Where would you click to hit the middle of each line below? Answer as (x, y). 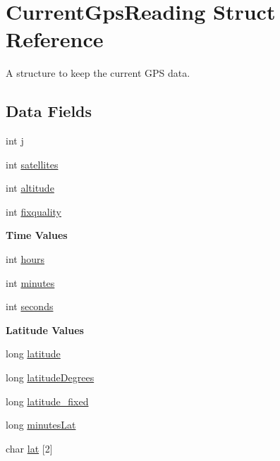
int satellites (32, 164)
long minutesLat (41, 425)
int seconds (30, 306)
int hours (25, 259)
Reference (55, 39)
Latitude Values (45, 330)
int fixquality (34, 211)
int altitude (30, 188)
